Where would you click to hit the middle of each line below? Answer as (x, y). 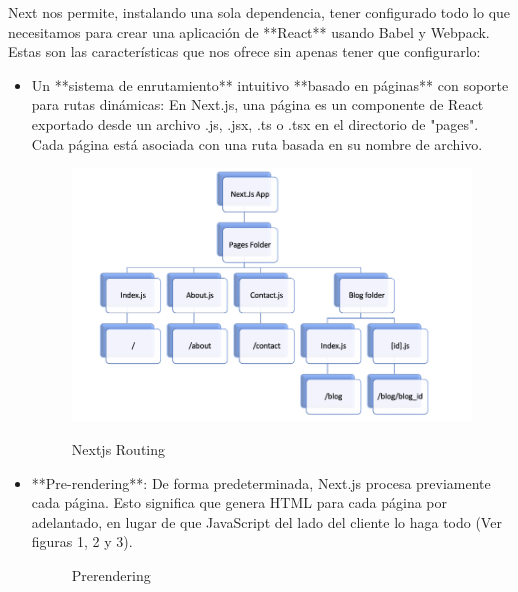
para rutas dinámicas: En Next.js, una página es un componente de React (257, 104)
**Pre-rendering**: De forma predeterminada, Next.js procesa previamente (261, 482)
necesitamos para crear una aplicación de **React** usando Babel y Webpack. (249, 31)
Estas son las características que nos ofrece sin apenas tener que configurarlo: (244, 51)
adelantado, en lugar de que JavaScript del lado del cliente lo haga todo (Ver (266, 521)
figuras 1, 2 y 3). (82, 541)
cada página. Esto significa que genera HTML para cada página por (239, 502)
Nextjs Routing (118, 449)
